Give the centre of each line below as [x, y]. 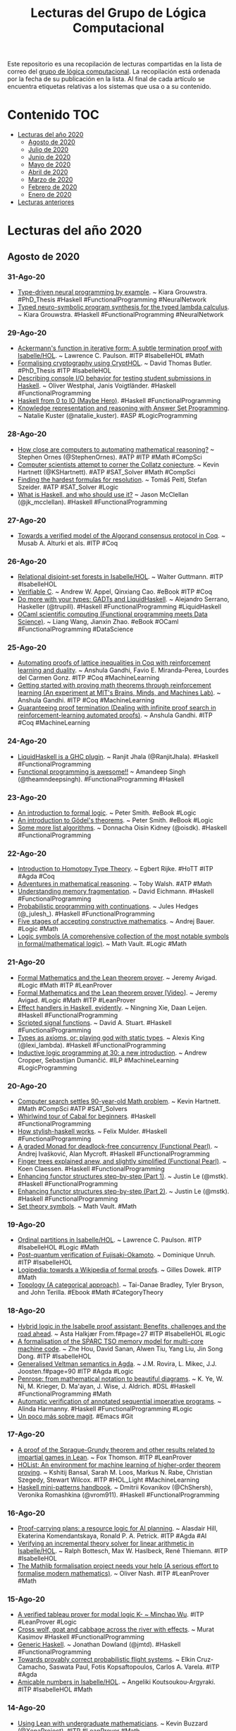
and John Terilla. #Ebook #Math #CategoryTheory [90, 1293]
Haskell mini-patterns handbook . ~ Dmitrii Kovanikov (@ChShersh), [115, 1487]
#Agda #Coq [36, 876]
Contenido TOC [54, 115]
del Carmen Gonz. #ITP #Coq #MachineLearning [88, 678]
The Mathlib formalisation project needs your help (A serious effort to [118, 1566]
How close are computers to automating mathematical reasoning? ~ [116, 449]
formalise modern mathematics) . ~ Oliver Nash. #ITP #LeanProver [113, 1574]
